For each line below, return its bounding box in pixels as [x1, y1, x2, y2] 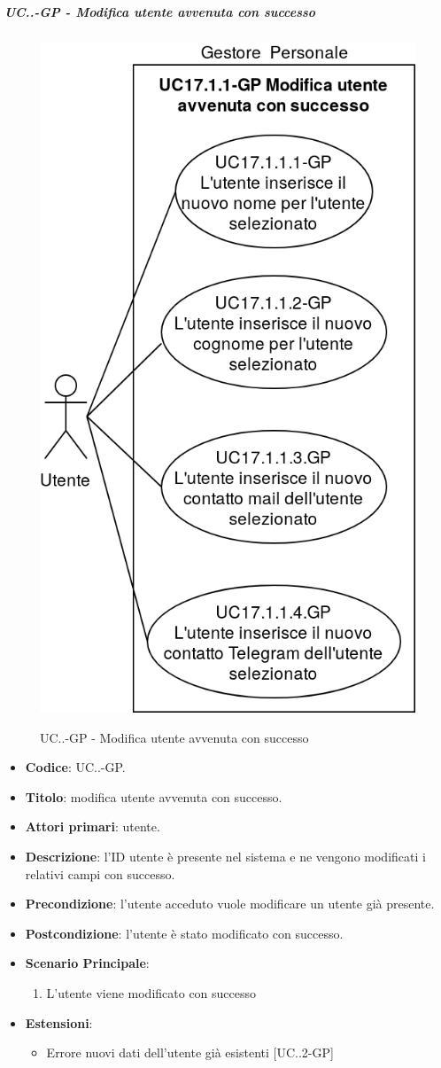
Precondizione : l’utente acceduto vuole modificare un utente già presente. [25, 894, 435, 913]
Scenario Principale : [25, 954, 150, 972]
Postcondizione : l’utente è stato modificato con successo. [25, 924, 344, 942]
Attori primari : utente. [25, 817, 160, 836]
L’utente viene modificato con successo [46, 983, 257, 1002]
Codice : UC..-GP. [25, 758, 126, 776]
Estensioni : [25, 1013, 93, 1032]
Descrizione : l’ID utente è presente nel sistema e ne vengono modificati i [25, 847, 426, 865]
